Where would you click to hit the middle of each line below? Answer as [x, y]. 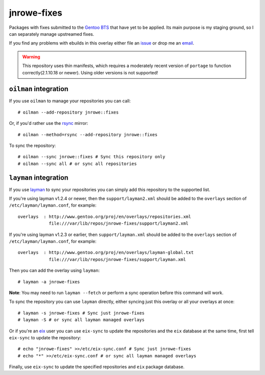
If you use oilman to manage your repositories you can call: [70, 101]
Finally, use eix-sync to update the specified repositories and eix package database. [97, 367]
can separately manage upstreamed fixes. [52, 34]
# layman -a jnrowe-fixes [49, 282]
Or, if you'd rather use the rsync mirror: [49, 123]
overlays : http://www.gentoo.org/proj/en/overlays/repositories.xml [105, 216]
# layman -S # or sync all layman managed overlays [81, 320]
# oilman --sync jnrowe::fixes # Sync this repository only [92, 157]
